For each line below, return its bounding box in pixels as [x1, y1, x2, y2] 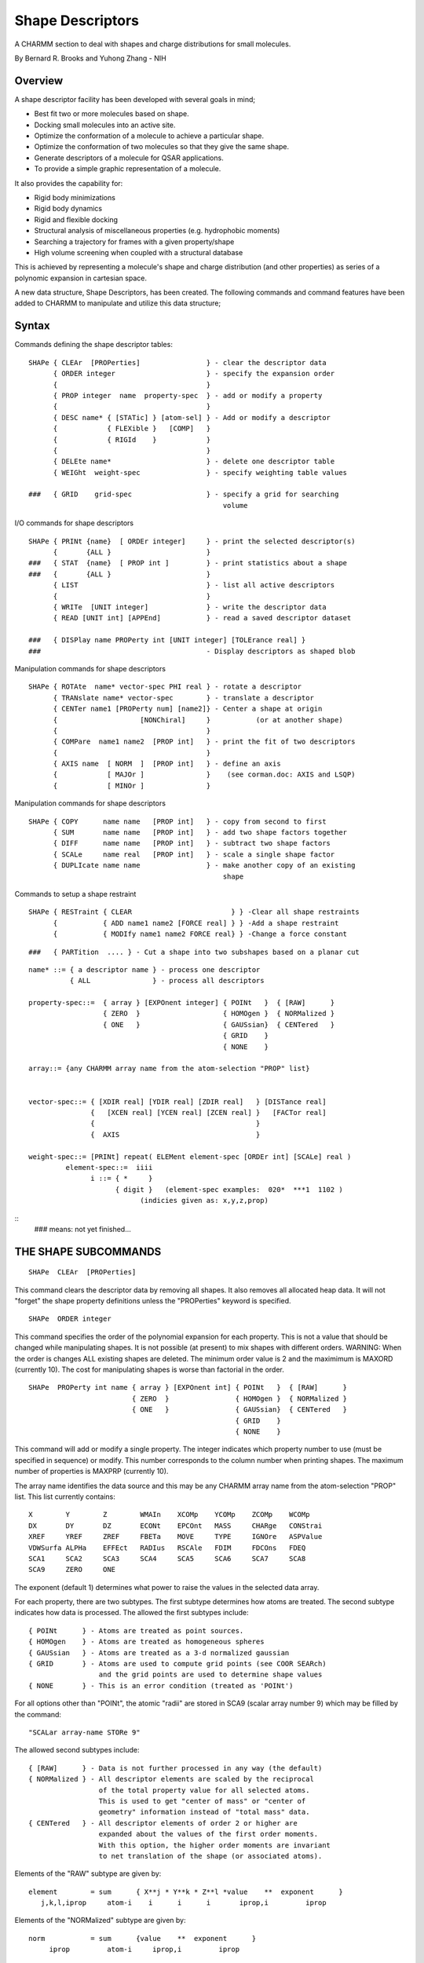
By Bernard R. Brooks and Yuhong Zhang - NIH [14, 53, 166, 63]
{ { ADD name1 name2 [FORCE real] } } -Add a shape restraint [53, 919, 339, 927]
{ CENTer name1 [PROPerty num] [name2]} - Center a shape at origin [53, 704, 323, 714]
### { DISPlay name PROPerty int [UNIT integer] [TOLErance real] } [28, 636, 306, 645]
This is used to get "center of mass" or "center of [98, 1797, 306, 1805]
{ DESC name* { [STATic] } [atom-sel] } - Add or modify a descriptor [53, 413, 331, 422]
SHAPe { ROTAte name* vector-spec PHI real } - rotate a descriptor [28, 682, 302, 691]
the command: [14, 1709, 62, 1719]
